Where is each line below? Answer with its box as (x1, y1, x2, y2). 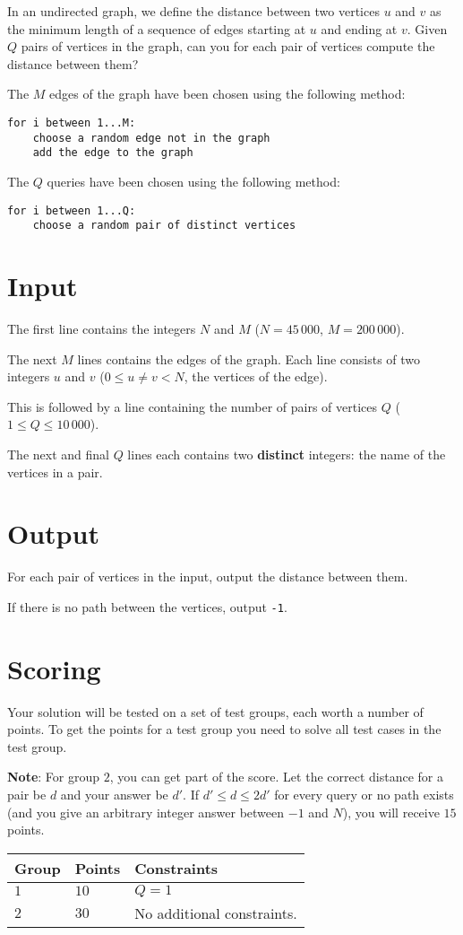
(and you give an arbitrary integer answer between (7, 802, 285, 821)
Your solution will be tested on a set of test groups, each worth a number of (7, 702, 424, 721)
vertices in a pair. (7, 462, 103, 481)
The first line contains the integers (7, 319, 196, 337)
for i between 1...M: (7, 116, 136, 129)
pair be (7, 785, 47, 803)
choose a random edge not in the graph (32, 131, 270, 144)
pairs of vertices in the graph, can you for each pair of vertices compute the (21, 37, 435, 56)
